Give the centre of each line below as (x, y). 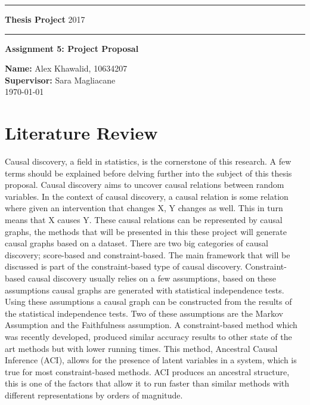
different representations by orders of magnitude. (94, 395)
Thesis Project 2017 (45, 19)
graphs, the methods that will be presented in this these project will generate (146, 231)
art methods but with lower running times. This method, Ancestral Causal (141, 348)
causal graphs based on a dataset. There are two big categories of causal (137, 243)
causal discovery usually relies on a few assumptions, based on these (152, 278)
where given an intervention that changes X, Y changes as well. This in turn (144, 208)
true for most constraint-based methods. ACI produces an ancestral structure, (147, 371)
